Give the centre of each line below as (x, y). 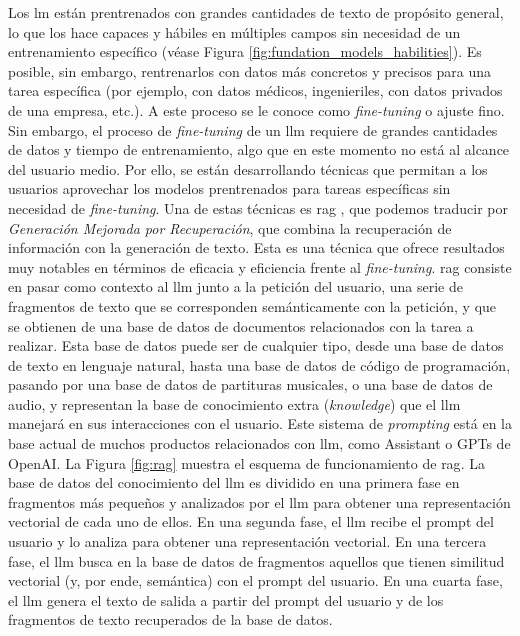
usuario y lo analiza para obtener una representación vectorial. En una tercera (247, 541)
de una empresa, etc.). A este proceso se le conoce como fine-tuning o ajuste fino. (256, 109)
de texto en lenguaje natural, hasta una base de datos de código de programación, (259, 364)
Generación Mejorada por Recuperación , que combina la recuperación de (230, 227)
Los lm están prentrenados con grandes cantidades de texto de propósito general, (256, 12)
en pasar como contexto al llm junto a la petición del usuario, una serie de (235, 286)
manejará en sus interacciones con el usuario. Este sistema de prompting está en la (260, 423)
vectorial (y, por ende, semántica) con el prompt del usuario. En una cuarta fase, (255, 580)
